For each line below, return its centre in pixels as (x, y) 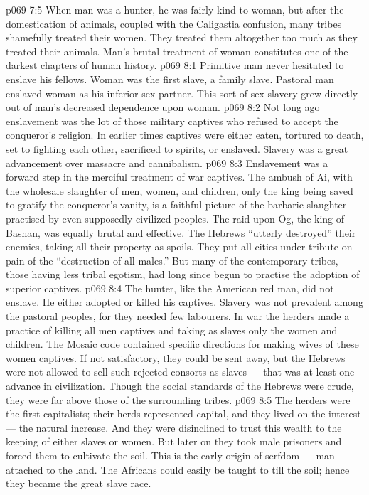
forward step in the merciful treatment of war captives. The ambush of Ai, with (179, 177)
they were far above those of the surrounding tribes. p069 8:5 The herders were (178, 399)
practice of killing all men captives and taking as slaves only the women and (172, 330)
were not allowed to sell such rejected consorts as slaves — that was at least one (180, 372)
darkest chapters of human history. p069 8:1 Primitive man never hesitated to (175, 65)
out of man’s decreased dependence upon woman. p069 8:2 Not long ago (163, 107)
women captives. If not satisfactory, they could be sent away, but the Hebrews (176, 357)
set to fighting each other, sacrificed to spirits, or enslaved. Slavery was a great (177, 148)
